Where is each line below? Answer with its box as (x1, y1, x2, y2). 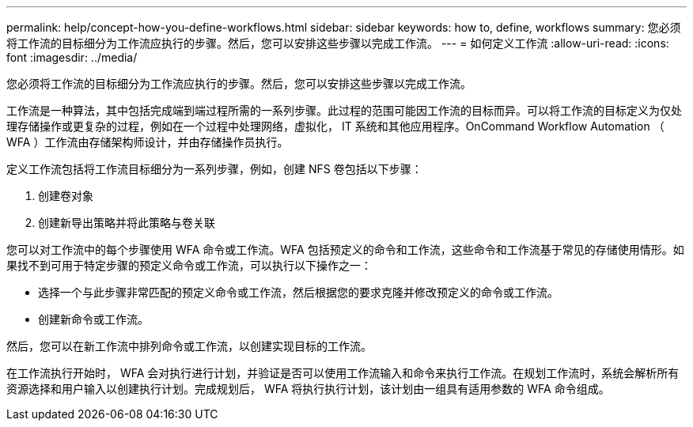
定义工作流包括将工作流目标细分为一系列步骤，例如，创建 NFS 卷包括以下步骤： (6, 162, 422, 176)
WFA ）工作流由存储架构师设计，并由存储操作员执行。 (6, 135, 289, 149)
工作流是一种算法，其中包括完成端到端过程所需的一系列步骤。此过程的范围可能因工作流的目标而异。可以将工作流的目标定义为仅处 (6, 104, 682, 117)
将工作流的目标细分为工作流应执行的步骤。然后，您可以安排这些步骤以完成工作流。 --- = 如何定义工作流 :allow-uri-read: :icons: (6, 36, 669, 50)
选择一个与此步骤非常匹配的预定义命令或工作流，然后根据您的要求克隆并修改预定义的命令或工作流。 (38, 285, 559, 299)
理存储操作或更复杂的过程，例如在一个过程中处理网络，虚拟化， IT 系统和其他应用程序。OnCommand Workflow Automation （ (6, 119, 665, 133)
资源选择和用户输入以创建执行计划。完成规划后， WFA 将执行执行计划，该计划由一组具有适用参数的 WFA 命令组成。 (6, 382, 610, 395)
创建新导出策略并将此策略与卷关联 (38, 216, 215, 229)
